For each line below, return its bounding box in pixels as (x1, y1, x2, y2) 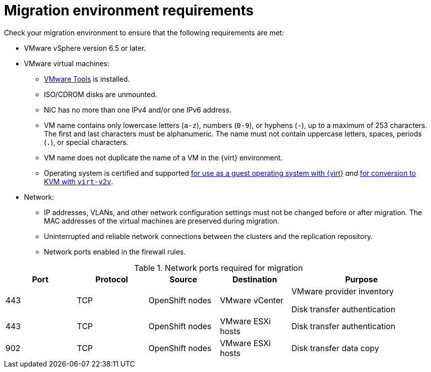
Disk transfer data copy (291, 343, 379, 353)
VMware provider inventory (291, 286, 394, 296)
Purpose (345, 274, 378, 284)
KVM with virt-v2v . (44, 177, 113, 186)
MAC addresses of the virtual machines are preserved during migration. (44, 216, 279, 225)
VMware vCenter (219, 295, 284, 305)
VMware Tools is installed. (44, 74, 130, 83)
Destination (232, 274, 277, 284)
